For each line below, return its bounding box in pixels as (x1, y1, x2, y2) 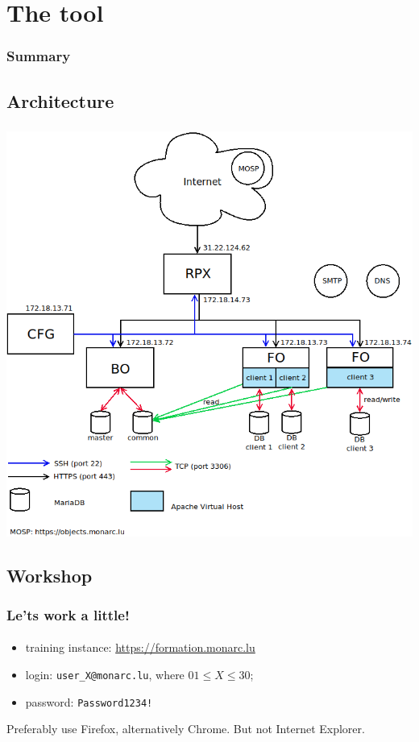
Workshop (6, 562, 93, 587)
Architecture (6, 88, 114, 113)
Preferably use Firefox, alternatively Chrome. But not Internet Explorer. (6, 720, 365, 737)
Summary (6, 46, 71, 66)
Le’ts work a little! (6, 604, 130, 624)
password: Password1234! (25, 693, 153, 710)
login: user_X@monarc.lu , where (25, 665, 185, 682)
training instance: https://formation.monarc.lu (25, 639, 255, 656)
